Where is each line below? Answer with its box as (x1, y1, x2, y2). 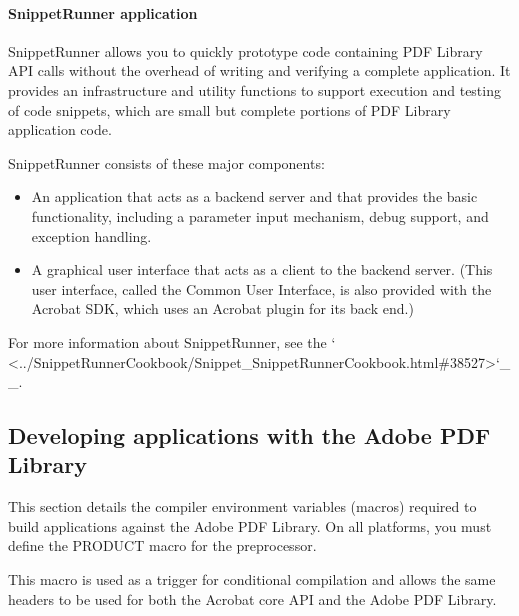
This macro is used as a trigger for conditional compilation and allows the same (8, 569, 496, 590)
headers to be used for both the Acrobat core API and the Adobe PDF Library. (8, 588, 497, 609)
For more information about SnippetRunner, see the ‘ (8, 331, 336, 352)
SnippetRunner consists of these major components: (8, 152, 325, 173)
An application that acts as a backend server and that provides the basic (31, 186, 478, 207)
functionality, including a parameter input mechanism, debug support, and (31, 205, 489, 226)
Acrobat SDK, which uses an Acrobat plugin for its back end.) (31, 298, 414, 319)
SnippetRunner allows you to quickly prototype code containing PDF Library (8, 40, 483, 61)
